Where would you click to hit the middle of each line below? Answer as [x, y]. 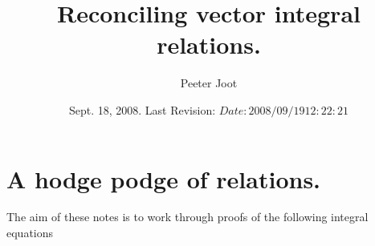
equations [30, 233]
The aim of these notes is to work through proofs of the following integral [187, 217]
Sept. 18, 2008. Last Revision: [142, 109]
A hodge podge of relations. [164, 178]
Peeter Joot [209, 83]
